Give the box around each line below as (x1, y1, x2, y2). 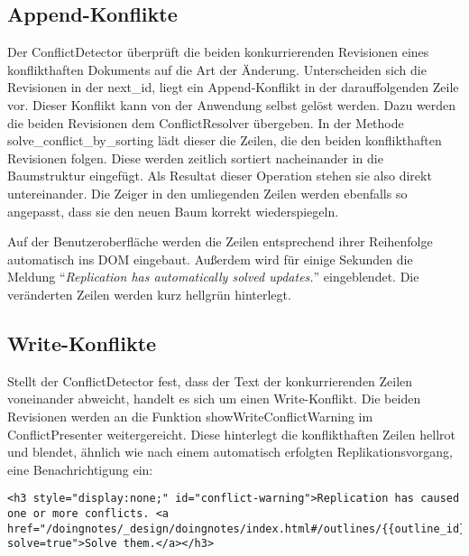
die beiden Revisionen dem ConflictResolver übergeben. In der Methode (7, 113, 404, 132)
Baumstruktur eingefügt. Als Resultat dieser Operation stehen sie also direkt (7, 166, 432, 185)
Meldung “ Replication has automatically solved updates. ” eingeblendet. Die (7, 267, 419, 286)
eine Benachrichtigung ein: (7, 459, 153, 478)
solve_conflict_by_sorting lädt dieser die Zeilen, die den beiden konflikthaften (7, 131, 442, 150)
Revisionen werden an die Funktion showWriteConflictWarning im (7, 406, 373, 425)
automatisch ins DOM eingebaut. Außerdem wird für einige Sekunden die (7, 249, 413, 268)
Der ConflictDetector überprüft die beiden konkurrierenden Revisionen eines (7, 42, 429, 61)
